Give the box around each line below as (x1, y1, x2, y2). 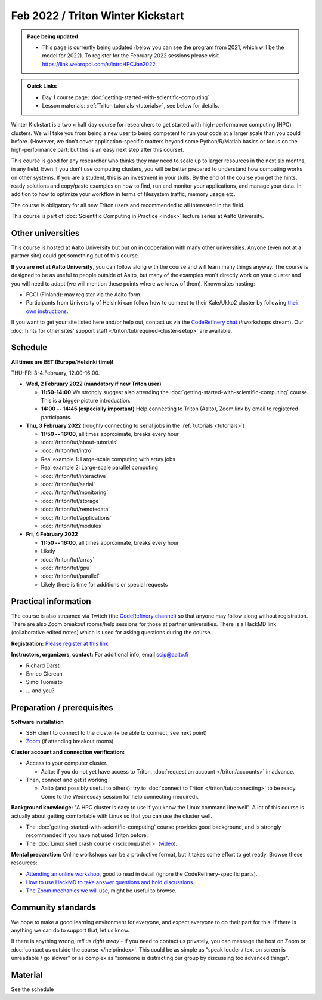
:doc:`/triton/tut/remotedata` (41, 505, 110, 513)
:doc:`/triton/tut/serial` (41, 480, 95, 487)
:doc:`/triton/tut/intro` (41, 447, 93, 454)
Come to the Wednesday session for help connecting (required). (41, 793, 199, 800)
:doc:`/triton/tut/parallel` (41, 572, 100, 579)
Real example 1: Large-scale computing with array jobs (41, 455, 176, 462)
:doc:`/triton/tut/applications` (41, 514, 112, 521)
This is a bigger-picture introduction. (41, 397, 131, 404)
